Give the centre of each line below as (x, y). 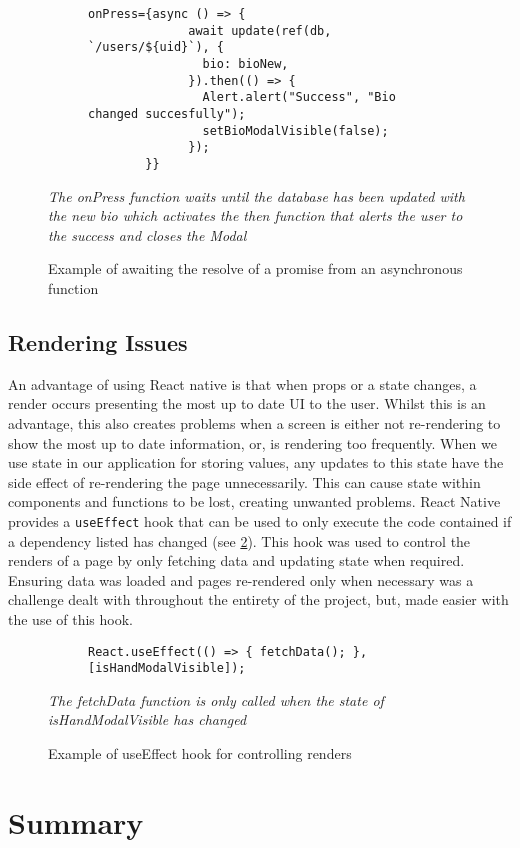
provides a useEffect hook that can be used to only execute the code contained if (260, 520)
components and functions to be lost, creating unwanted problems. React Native (254, 501)
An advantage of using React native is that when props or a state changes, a (242, 383)
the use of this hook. (70, 618)
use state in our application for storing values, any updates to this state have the (256, 462)
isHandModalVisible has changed (147, 719)
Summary (76, 821)
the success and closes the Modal (147, 234)
